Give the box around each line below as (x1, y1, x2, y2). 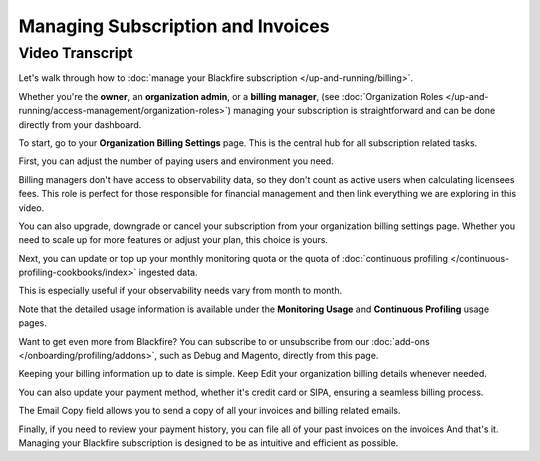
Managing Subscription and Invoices (18, 15, 330, 37)
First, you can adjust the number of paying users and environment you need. (18, 155, 334, 167)
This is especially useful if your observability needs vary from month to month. (18, 285, 343, 297)
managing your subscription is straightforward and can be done (233, 105, 496, 117)
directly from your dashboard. (18, 118, 142, 130)
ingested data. (138, 266, 198, 279)
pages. (18, 317, 47, 329)
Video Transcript (18, 44, 134, 62)
